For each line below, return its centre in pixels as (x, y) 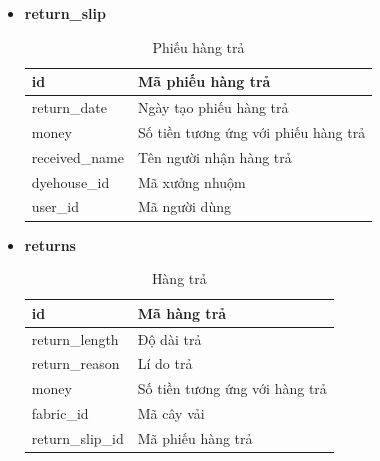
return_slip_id (77, 437)
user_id (55, 206)
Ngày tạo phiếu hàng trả (213, 107)
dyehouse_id (70, 181)
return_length (75, 338)
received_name (77, 156)
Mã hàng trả (182, 312)
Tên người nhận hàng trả (215, 156)
